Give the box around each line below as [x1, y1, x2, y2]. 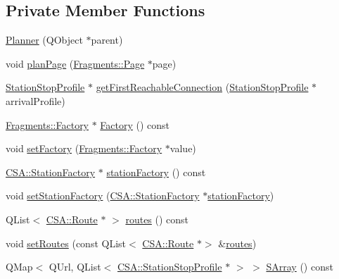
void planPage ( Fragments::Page [6, 56, 145, 70]
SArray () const [266, 259, 333, 274]
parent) [91, 32, 123, 47]
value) [169, 141, 196, 156]
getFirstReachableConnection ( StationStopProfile [96, 80, 309, 94]
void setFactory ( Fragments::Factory [6, 141, 162, 156]
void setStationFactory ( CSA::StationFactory [6, 188, 200, 203]
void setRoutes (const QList [6, 235, 127, 250]
